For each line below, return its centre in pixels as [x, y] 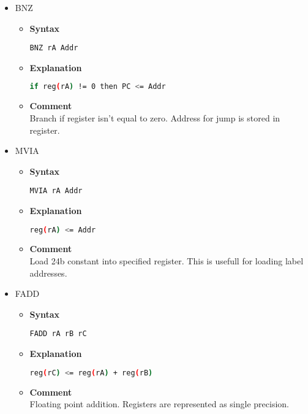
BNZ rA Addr [54, 48]
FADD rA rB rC [58, 334]
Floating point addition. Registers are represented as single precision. [159, 404]
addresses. [48, 273]
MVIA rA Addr [56, 191]
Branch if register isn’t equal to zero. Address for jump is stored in [155, 117]
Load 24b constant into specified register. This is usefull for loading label [167, 261]
